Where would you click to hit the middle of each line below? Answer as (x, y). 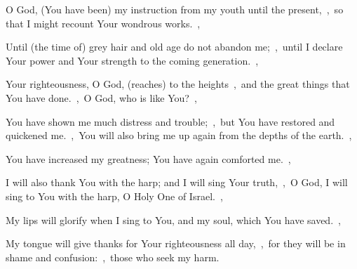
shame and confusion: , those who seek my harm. (113, 257)
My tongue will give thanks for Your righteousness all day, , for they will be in (176, 243)
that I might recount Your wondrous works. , (103, 23)
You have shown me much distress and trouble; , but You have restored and (170, 121)
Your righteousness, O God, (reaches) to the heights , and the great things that (178, 84)
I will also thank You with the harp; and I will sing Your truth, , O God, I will (177, 182)
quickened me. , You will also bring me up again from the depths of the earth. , (179, 135)
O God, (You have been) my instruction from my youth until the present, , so (175, 9)
